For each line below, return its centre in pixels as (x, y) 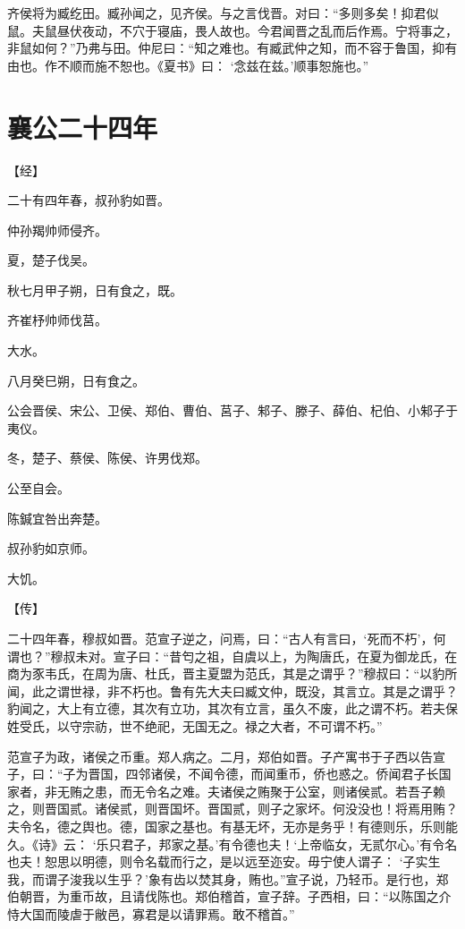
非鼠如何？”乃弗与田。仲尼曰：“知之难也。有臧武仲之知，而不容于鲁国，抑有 (232, 48)
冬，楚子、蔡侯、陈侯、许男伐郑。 (107, 458)
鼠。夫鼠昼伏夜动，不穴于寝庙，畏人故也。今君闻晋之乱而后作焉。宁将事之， (232, 30)
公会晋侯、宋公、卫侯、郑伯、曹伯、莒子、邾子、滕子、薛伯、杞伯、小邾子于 (232, 410)
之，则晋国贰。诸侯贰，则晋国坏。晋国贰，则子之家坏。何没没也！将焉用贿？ (232, 809)
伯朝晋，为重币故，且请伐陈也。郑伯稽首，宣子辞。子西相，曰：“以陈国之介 (229, 896)
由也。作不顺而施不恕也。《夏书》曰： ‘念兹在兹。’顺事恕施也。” (188, 65)
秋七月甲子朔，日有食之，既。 (95, 290)
